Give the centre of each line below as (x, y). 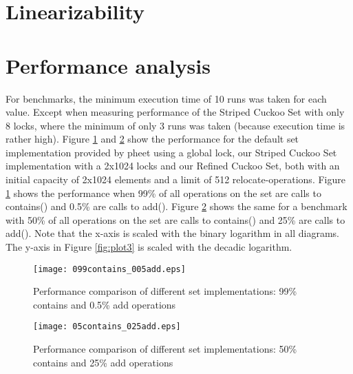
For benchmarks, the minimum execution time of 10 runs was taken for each (166, 98)
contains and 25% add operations (103, 362)
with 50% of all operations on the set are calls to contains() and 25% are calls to (175, 219)
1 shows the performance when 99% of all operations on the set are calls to (163, 193)
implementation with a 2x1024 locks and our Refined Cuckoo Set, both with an (173, 166)
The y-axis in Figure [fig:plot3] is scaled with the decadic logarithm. (149, 247)
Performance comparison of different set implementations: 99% (165, 291)
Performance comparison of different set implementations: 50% (165, 349)
